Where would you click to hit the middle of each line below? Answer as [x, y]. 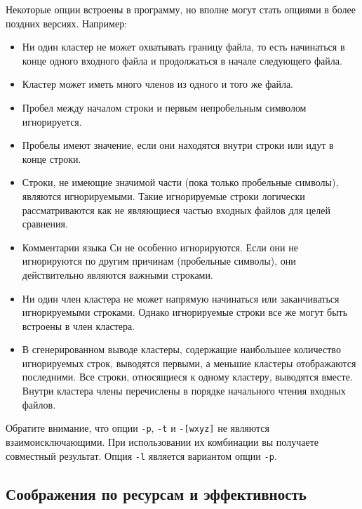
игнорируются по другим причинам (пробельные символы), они [159, 261]
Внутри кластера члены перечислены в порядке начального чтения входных [184, 391]
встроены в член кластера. [79, 325]
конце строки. [52, 158]
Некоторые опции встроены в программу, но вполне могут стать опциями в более [181, 9]
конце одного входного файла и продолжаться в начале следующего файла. [182, 60]
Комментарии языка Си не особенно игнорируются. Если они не [160, 247]
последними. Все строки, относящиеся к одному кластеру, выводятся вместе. [187, 377]
